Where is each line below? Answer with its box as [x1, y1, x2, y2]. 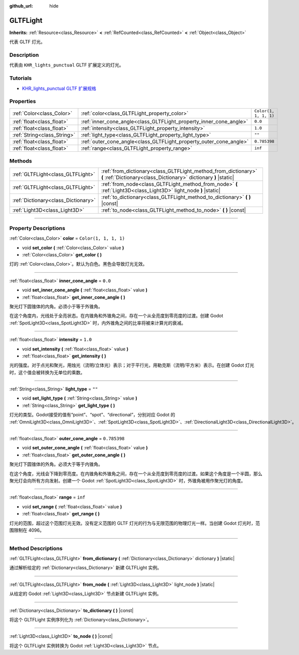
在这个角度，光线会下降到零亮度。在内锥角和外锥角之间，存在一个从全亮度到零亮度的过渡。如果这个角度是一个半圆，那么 [9, 470, 263, 477]
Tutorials [9, 75, 32, 82]
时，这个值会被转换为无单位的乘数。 [9, 369, 85, 375]
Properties [9, 98, 36, 105]
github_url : [9, 3, 33, 9]
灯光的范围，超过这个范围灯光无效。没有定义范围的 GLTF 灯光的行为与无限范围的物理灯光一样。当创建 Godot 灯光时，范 [9, 520, 260, 526]
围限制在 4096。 [9, 527, 45, 533]
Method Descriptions [9, 545, 63, 552]
